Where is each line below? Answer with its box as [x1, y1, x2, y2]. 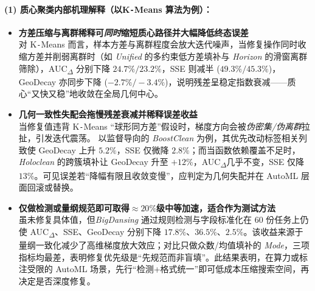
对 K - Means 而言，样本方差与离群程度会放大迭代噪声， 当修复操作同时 [18, 38, 298, 51]
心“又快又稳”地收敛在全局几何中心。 [18, 87, 164, 100]
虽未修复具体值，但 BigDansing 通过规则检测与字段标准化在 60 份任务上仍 [18, 213, 309, 226]
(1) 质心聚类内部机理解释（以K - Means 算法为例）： [4, 2, 212, 15]
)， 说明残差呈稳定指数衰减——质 [165, 75, 296, 88]
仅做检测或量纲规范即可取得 [18, 201, 130, 214]
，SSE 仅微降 [116, 143, 169, 156]
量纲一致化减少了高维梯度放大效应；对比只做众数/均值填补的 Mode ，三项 [18, 239, 310, 251]
